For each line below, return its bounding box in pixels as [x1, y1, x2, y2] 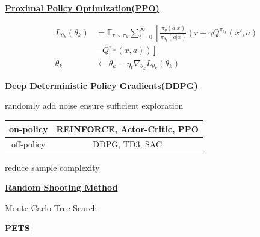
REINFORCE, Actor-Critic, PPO [56, 122, 199, 135]
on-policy [9, 122, 48, 135]
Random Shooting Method [5, 181, 118, 194]
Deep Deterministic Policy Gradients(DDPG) [5, 79, 198, 91]
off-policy [11, 138, 46, 150]
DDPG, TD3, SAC [93, 138, 162, 150]
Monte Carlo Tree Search [5, 201, 97, 214]
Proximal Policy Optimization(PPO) [5, 2, 159, 14]
